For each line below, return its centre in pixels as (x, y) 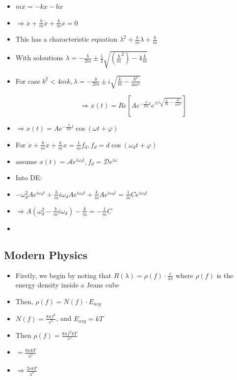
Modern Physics (46, 254)
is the (225, 275)
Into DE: (29, 178)
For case (28, 81)
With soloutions (39, 58)
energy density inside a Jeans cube (67, 285)
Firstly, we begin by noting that (63, 275)
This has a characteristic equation (66, 39)
